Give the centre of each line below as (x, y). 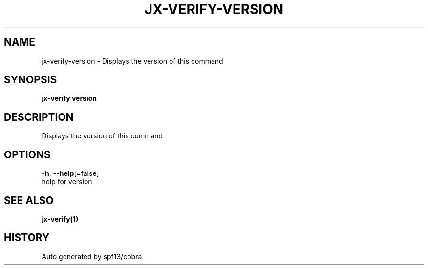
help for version (67, 182)
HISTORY (27, 238)
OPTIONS (27, 154)
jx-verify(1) (60, 219)
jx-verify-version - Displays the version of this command (132, 61)
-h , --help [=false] (70, 173)
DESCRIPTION (39, 117)
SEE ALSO (29, 200)
